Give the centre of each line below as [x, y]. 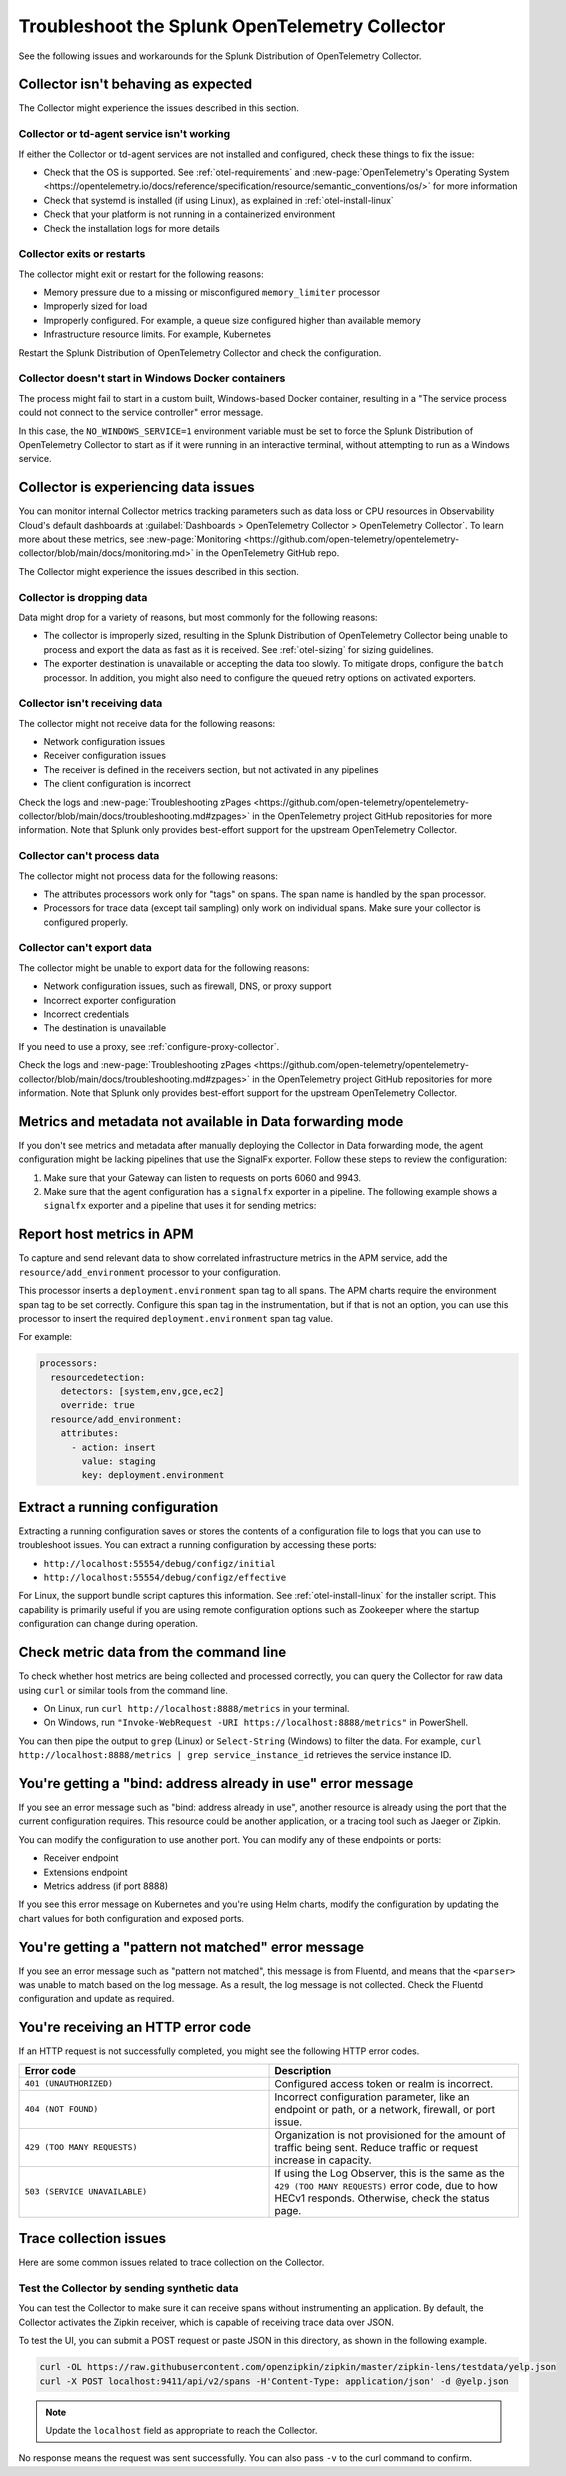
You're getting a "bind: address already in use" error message [216, 1783]
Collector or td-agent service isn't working [124, 134]
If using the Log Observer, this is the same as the [389, 2173]
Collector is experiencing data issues [136, 487]
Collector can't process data [89, 856]
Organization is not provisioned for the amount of [390, 2135]
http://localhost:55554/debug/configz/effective [165, 1578]
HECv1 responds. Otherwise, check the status [382, 2198]
